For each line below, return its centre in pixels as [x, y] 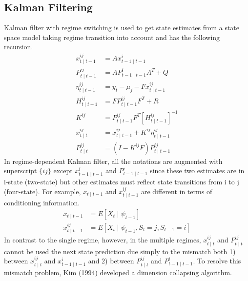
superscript [21, 171]
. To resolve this [217, 261]
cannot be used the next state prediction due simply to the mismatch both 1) [120, 251]
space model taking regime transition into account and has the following [112, 37]
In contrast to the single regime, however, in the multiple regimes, [103, 240]
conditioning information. [42, 203]
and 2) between [111, 261]
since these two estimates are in [197, 171]
